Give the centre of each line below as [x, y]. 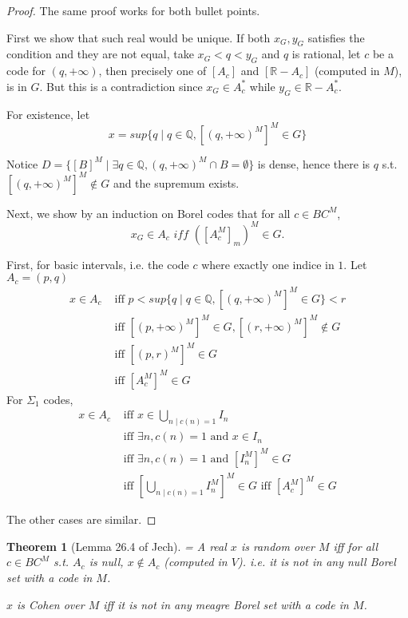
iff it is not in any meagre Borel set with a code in [226, 604]
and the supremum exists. [176, 182]
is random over [277, 546]
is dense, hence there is [314, 163]
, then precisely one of [153, 71]
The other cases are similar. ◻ [81, 519]
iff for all [356, 546]
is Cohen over [51, 604]
